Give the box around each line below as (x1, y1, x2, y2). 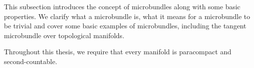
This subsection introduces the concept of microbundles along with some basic (4, 1, 241, 11)
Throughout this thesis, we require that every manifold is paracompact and (4, 46, 231, 57)
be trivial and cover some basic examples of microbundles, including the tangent (4, 21, 247, 31)
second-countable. (4, 56, 57, 66)
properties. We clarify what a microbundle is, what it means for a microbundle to (4, 11, 251, 21)
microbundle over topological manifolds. (4, 30, 125, 40)
